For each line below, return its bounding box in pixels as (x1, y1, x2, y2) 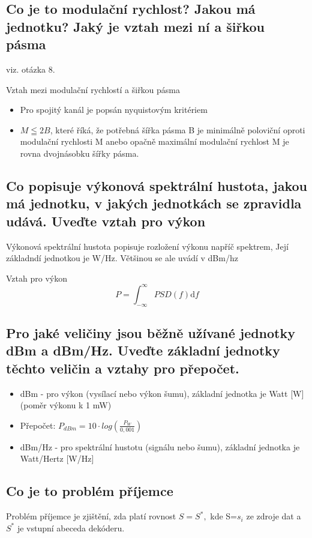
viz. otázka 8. (6, 62, 55, 75)
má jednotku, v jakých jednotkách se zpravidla (6, 194, 302, 213)
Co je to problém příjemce (6, 482, 173, 500)
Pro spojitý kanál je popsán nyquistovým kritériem (20, 103, 208, 116)
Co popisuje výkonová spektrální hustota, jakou (6, 176, 308, 195)
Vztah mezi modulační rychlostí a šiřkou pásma (6, 83, 181, 95)
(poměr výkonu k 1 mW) (20, 399, 112, 411)
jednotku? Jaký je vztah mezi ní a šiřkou (6, 17, 265, 35)
